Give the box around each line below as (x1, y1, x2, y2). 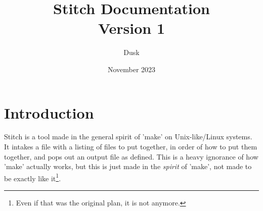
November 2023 (107, 64, 156, 74)
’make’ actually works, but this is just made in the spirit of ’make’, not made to (4, 161, 252, 172)
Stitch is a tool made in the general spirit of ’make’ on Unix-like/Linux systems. (4, 131, 252, 142)
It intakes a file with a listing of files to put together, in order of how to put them (4, 141, 257, 152)
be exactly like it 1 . (4, 171, 61, 183)
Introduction (4, 102, 94, 123)
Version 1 (98, 18, 165, 38)
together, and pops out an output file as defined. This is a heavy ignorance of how (4, 151, 258, 162)
